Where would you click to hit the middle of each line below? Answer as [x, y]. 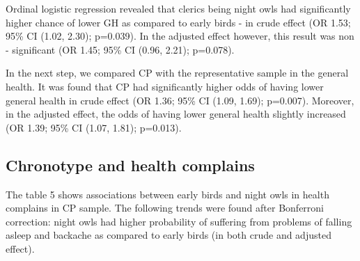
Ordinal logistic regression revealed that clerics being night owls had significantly [178, 8]
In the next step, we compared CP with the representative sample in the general [177, 73]
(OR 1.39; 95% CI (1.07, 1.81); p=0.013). [94, 127]
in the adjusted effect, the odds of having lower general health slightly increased [176, 114]
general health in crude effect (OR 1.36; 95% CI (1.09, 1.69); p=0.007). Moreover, [180, 100]
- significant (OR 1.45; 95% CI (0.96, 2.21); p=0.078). [120, 49]
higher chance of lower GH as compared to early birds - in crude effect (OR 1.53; [178, 22]
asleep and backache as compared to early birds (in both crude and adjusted [169, 235]
